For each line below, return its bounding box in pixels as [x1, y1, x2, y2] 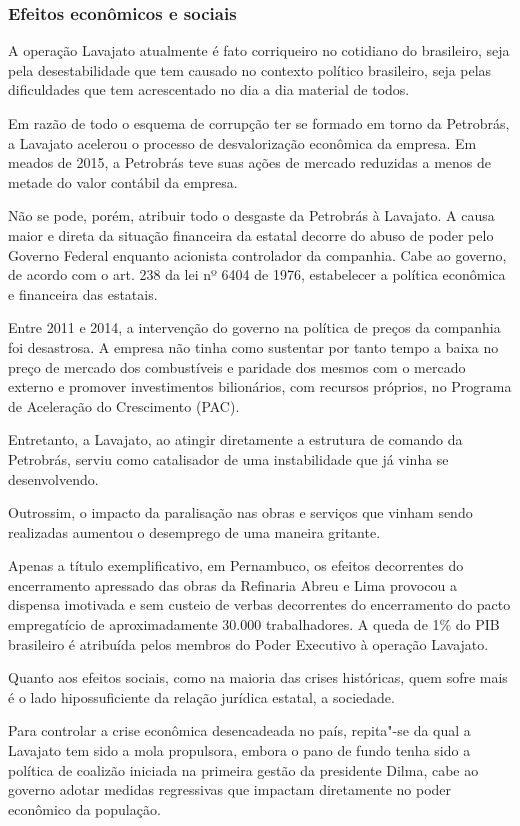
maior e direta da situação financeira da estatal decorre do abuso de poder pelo [8, 224, 494, 245]
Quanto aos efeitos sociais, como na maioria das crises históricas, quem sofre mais [8, 667, 508, 688]
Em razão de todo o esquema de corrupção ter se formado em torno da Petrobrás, [8, 113, 510, 133]
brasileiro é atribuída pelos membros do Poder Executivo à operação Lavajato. [8, 633, 489, 654]
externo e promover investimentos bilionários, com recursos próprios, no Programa [8, 376, 512, 397]
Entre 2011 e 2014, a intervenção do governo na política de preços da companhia [8, 317, 501, 338]
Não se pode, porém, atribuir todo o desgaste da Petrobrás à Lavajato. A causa [8, 205, 495, 226]
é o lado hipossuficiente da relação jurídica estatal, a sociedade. [8, 686, 395, 707]
